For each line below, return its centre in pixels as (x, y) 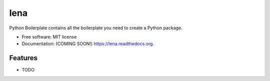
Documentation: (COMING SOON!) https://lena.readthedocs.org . (88, 44)
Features (23, 58)
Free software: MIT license (49, 37)
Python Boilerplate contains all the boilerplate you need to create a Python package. (96, 28)
